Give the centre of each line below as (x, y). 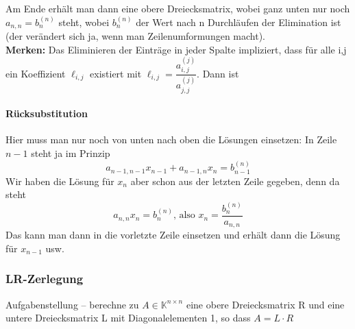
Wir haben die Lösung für (60, 181)
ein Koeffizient (36, 73)
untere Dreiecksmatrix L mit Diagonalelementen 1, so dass (128, 318)
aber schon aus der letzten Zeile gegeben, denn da (235, 181)
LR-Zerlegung (45, 279)
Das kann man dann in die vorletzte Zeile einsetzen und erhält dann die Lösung (173, 235)
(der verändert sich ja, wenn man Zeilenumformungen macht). (136, 36)
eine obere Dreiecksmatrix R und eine (265, 304)
